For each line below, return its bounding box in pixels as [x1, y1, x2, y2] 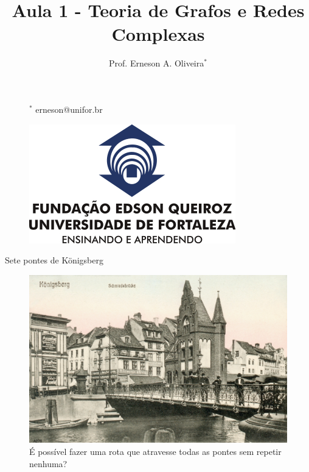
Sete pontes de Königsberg [5, 254, 103, 266]
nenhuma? [29, 457, 68, 470]
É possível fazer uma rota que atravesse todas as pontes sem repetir [29, 445, 282, 458]
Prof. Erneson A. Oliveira [109, 57, 204, 70]
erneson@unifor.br [35, 102, 103, 115]
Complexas [111, 21, 205, 46]
